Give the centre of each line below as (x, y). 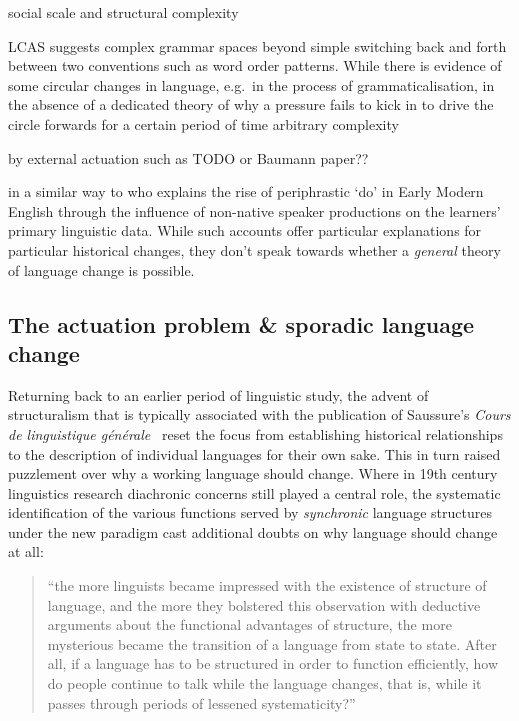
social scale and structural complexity (123, 12)
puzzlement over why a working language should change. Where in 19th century (253, 473)
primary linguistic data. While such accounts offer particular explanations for (245, 230)
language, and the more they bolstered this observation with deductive (264, 604)
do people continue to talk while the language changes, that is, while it (264, 683)
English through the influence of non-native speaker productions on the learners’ (254, 210)
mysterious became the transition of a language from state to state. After (272, 643)
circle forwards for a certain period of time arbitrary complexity (203, 123)
